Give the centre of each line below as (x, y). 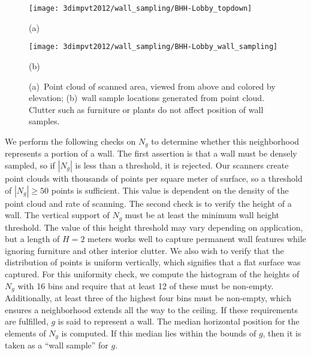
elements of (25, 333)
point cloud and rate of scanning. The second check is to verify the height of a (148, 203)
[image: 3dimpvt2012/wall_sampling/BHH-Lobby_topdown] (141, 8)
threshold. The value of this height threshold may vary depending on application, (154, 227)
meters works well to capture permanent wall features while (197, 239)
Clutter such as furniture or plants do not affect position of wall (146, 109)
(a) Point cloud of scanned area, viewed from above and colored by (152, 86)
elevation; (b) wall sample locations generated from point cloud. (147, 98)
